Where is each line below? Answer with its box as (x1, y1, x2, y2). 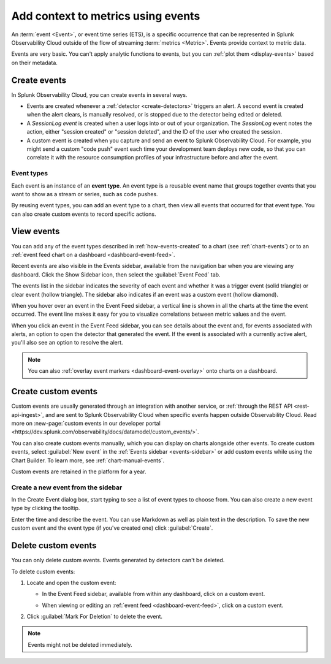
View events (11, 226, 60, 237)
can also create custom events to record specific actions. (11, 210, 156, 218)
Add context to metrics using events (11, 9, 200, 23)
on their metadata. (11, 59, 58, 66)
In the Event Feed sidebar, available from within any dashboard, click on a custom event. (42, 590, 265, 598)
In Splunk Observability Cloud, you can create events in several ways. (11, 91, 188, 98)
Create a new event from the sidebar (11, 483, 123, 492)
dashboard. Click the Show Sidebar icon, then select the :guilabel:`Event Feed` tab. (11, 270, 221, 278)
